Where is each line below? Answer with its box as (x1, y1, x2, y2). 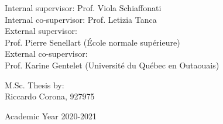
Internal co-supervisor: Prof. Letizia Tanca (5, 13, 157, 25)
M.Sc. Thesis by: (5, 78, 64, 91)
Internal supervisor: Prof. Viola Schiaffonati (5, 2, 162, 13)
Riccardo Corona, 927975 (5, 90, 95, 102)
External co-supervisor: (5, 47, 88, 60)
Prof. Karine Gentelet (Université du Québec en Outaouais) (5, 58, 219, 71)
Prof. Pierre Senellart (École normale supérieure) (5, 36, 180, 48)
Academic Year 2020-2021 (5, 109, 97, 122)
